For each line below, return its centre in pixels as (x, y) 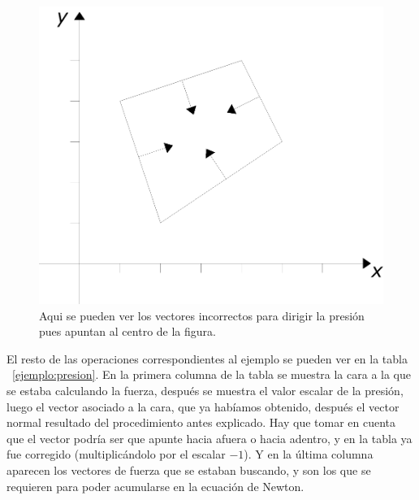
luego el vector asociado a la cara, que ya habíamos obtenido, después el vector (203, 406)
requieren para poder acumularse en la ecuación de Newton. (156, 486)
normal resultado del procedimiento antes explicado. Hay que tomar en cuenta (201, 422)
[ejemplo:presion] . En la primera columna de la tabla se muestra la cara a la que (212, 374)
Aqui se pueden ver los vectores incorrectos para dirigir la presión (202, 315)
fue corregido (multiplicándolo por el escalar (116, 454)
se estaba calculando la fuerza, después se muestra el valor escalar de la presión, (205, 390)
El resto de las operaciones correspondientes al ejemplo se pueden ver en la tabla (207, 358)
